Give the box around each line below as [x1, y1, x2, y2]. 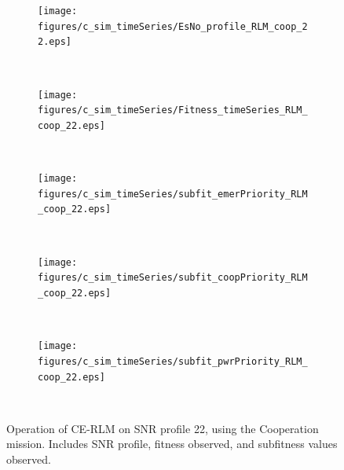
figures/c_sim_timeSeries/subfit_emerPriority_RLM [38, 188, 308, 200]
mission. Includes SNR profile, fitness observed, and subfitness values [6, 435, 338, 452]
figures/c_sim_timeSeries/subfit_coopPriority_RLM [38, 272, 308, 284]
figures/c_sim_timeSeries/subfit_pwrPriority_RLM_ [38, 355, 308, 367]
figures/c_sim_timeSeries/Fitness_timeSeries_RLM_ [38, 105, 308, 116]
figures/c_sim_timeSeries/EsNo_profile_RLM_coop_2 [38, 20, 308, 32]
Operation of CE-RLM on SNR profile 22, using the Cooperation [6, 420, 319, 436]
